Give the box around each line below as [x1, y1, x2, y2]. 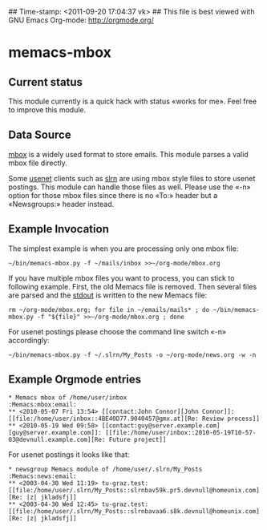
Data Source [8, 128, 71, 142]
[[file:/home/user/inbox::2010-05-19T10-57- [105, 429, 257, 437]
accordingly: [8, 335, 50, 345]
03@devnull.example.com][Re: [8, 436, 106, 444]
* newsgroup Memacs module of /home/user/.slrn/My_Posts [8, 465, 203, 474]
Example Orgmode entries [8, 373, 142, 386]
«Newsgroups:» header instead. [8, 199, 115, 208]
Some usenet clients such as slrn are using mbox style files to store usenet [8, 173, 256, 183]
